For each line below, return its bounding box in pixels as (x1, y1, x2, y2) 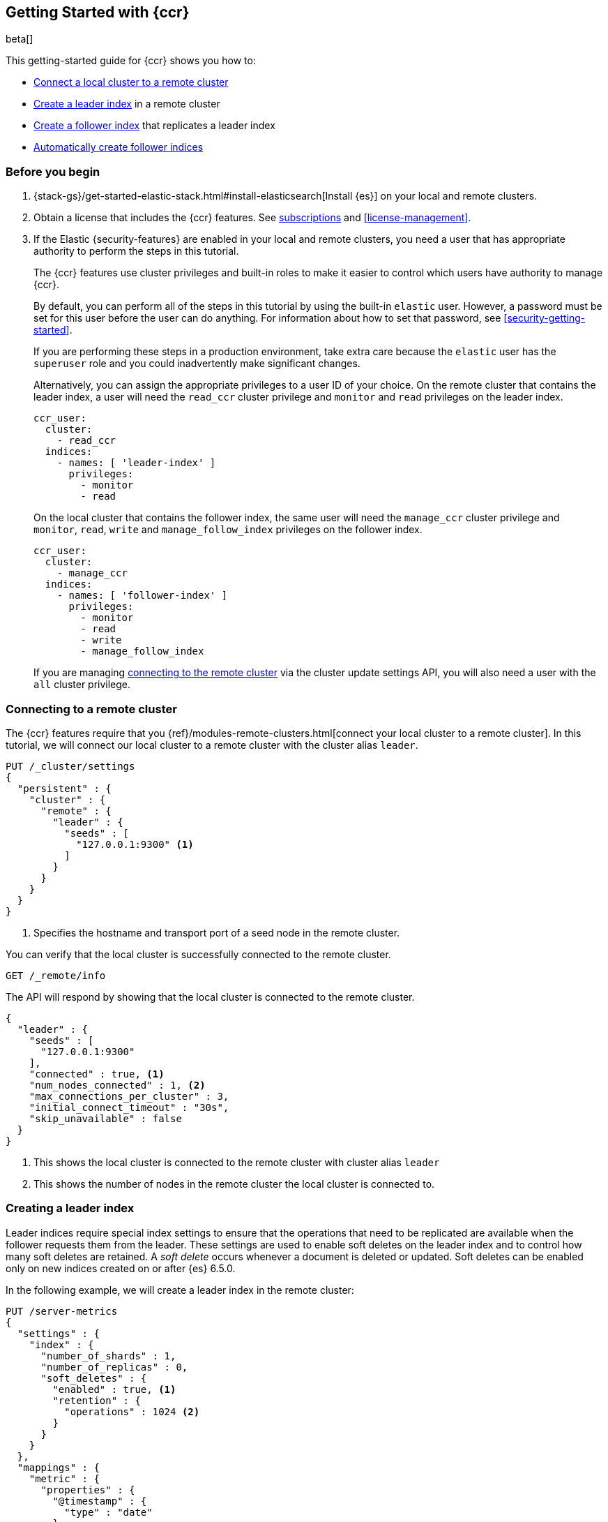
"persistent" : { (17, 782, 112, 794)
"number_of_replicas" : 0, (40, 1361, 188, 1373)
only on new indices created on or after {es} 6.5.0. (6, 1262, 236, 1274)
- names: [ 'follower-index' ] (56, 590, 228, 602)
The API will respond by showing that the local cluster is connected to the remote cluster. (6, 990, 415, 1003)
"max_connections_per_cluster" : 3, (29, 1090, 229, 1102)
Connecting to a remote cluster (6, 701, 177, 716)
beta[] (6, 33, 33, 45)
